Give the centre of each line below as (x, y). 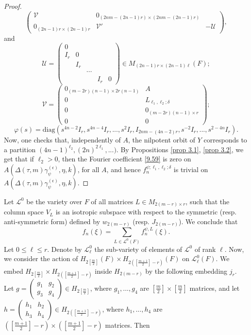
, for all (88, 169)
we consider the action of (41, 258)
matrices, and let (215, 288)
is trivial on (191, 169)
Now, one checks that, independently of (62, 140)
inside (103, 271)
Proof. (13, 6)
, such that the (208, 201)
